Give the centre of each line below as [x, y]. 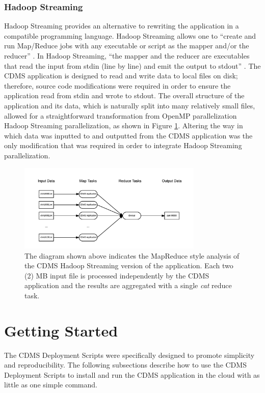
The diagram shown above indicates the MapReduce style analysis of [132, 255]
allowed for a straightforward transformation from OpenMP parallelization [121, 115]
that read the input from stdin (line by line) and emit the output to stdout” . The [132, 65]
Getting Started [61, 330]
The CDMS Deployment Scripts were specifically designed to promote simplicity [129, 355]
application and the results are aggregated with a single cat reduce [128, 285]
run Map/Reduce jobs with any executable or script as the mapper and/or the [127, 46]
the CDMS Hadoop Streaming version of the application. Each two [129, 265]
